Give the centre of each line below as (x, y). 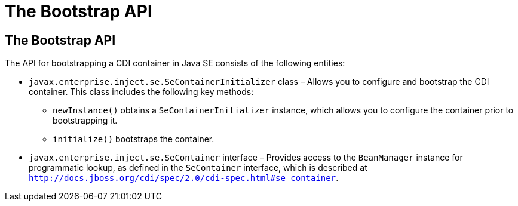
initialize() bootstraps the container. (134, 139)
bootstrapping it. (85, 121)
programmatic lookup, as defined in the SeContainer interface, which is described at (198, 168)
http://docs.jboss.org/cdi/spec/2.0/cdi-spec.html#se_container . (184, 178)
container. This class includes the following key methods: (141, 92)
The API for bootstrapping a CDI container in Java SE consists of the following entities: (175, 63)
